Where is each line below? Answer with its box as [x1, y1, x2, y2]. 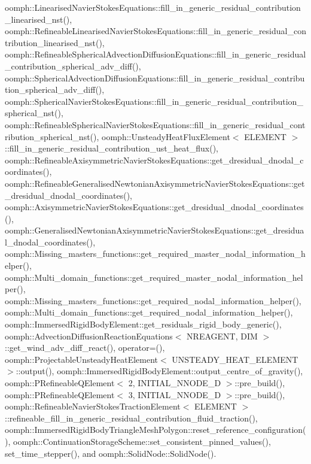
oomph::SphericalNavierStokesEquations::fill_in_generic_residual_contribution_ [5, 95, 303, 107]
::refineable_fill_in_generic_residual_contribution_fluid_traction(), [5, 411, 258, 424]
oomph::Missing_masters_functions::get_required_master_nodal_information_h [5, 247, 306, 260]
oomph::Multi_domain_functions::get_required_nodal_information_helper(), [5, 306, 293, 319]
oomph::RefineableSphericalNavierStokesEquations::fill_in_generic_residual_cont [5, 118, 306, 131]
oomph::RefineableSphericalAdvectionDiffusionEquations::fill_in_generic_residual [5, 48, 306, 60]
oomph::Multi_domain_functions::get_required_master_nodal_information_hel [5, 271, 303, 283]
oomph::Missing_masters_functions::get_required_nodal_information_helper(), [5, 294, 301, 307]
